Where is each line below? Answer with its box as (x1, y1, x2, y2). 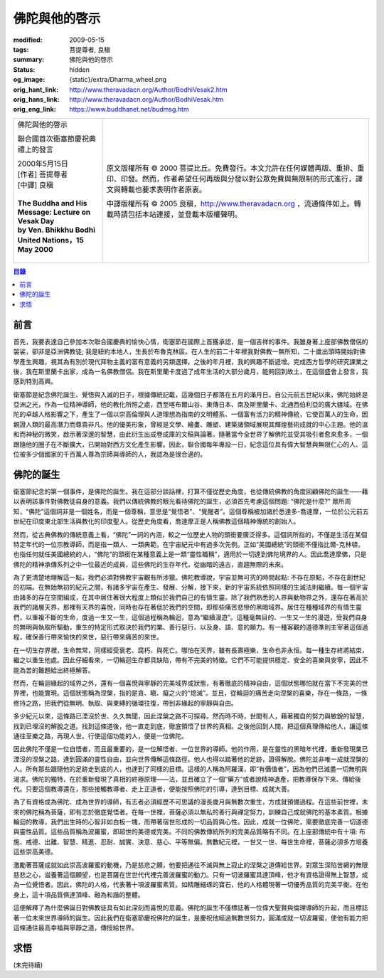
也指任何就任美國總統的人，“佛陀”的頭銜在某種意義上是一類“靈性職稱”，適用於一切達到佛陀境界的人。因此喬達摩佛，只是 (13, 550, 367, 558)
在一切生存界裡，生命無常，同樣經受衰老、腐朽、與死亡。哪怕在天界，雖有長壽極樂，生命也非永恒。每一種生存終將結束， (13, 646, 368, 654)
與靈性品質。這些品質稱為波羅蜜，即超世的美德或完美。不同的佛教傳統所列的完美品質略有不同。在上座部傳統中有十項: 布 (13, 827, 366, 836)
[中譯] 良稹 (17, 180, 53, 190)
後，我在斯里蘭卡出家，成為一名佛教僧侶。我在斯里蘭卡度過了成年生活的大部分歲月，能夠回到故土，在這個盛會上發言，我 (13, 367, 368, 376)
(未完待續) (13, 960, 43, 969)
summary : (13, 55, 45, 64)
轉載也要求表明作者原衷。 (120, 184, 206, 194)
